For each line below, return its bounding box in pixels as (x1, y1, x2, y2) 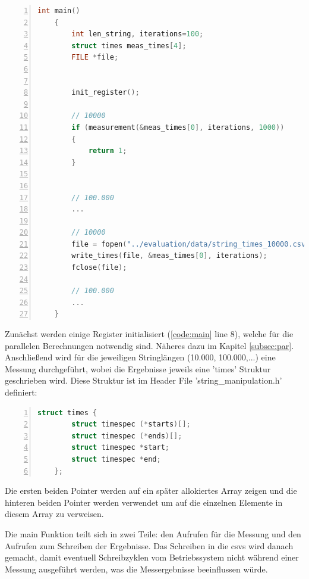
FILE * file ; (71, 53, 119, 62)
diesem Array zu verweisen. (5, 508, 104, 520)
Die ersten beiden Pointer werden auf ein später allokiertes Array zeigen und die (5, 484, 297, 497)
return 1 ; (88, 147, 127, 155)
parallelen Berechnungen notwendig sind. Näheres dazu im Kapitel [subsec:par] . (5, 339, 294, 351)
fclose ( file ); (71, 263, 127, 272)
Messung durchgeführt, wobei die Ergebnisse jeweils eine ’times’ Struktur (5, 362, 271, 375)
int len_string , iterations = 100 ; (71, 30, 204, 39)
